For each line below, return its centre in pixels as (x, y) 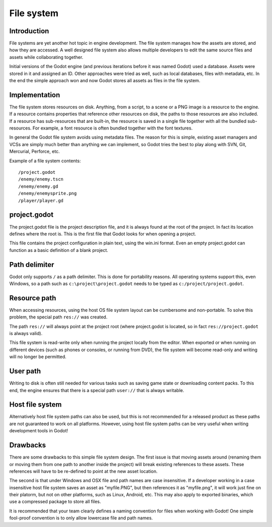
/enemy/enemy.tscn (41, 179)
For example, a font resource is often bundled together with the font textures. (113, 128)
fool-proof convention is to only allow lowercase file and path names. (81, 518)
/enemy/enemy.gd (38, 186)
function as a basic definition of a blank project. (59, 250)
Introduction (29, 31)
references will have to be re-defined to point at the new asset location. (84, 471)
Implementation (35, 95)
